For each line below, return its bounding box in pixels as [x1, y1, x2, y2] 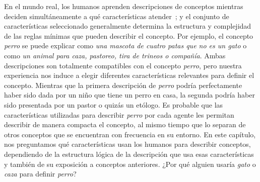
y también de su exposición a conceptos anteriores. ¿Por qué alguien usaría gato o [4, 158, 256, 169]
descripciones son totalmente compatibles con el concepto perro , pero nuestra [4, 60, 242, 70]
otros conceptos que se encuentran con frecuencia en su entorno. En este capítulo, [4, 129, 256, 139]
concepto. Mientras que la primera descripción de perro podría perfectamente [4, 79, 242, 90]
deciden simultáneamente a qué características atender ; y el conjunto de [4, 11, 229, 21]
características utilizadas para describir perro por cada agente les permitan [4, 109, 234, 120]
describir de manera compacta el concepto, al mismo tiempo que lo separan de [4, 119, 246, 130]
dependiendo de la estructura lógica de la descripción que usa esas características [4, 148, 254, 159]
